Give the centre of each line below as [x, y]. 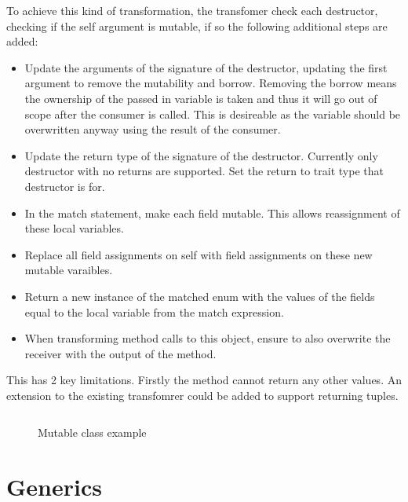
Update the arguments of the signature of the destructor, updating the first [206, 67]
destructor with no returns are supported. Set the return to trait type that [204, 171]
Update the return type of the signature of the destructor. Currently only [201, 155]
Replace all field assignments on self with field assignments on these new [199, 254]
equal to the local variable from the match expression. [154, 311]
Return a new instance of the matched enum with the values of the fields [200, 296]
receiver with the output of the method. [120, 353]
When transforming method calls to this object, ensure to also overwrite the [208, 338]
